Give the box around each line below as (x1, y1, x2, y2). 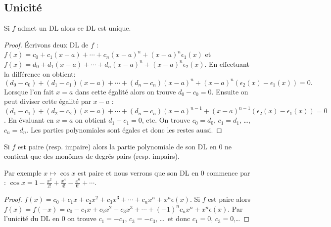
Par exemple (4, 167, 42, 178)
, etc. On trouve (142, 115, 190, 125)
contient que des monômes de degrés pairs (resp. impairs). (4, 151, 180, 161)
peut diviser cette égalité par (4, 96, 91, 106)
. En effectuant (204, 58, 249, 69)
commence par (206, 167, 250, 178)
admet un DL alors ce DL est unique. (17, 23, 131, 33)
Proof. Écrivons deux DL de (4, 39, 89, 49)
